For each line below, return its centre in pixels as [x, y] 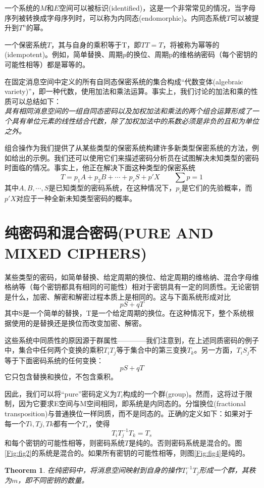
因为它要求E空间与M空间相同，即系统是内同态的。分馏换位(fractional [132, 403]
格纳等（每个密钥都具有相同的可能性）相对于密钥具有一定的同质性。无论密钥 [132, 287]
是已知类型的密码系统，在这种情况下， [112, 187]
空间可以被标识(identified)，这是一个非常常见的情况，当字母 [157, 8]
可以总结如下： [36, 101]
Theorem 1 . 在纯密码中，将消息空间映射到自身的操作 [93, 470]
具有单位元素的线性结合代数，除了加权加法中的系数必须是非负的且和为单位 [135, 120]
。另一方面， [215, 350]
